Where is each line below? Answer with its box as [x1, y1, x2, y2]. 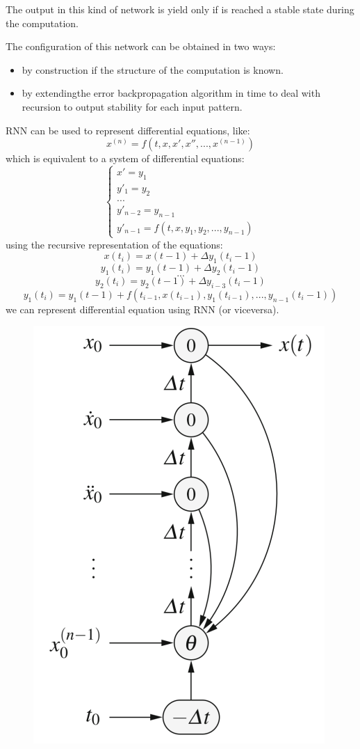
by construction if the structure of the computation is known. [22, 62, 284, 77]
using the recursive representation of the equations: [6, 237, 223, 251]
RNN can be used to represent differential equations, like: [6, 123, 250, 137]
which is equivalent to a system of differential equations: [6, 151, 245, 166]
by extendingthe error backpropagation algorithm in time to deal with [22, 86, 320, 100]
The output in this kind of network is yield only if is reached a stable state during [6, 2, 354, 16]
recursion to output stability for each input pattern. [22, 99, 243, 113]
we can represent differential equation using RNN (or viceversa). [6, 301, 279, 316]
